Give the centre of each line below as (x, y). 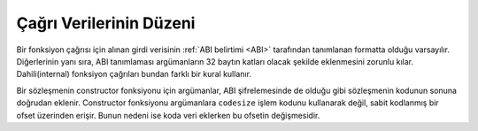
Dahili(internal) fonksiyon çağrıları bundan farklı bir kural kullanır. (134, 74)
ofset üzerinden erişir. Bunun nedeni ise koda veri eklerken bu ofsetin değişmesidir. (168, 115)
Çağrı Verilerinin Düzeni (106, 23)
